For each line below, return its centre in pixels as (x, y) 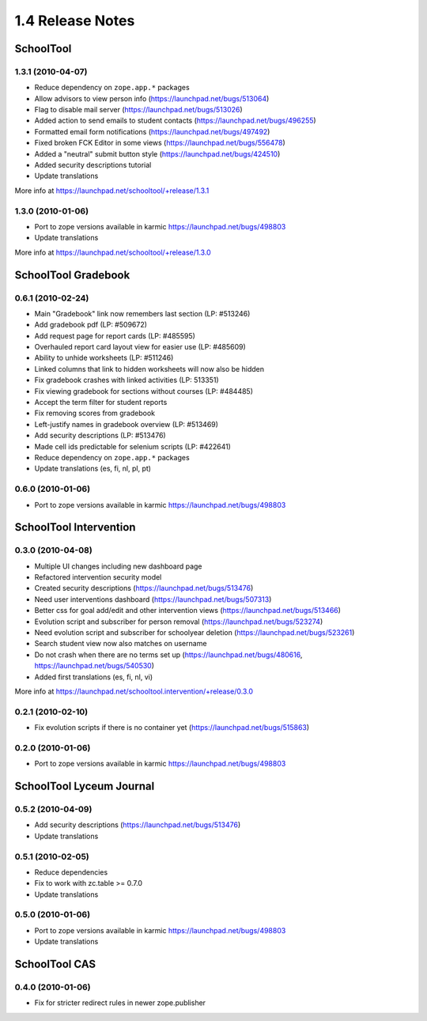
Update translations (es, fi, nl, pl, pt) (93, 469)
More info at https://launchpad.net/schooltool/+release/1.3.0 (113, 252)
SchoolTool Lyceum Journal (85, 787)
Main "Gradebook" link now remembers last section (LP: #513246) (142, 313)
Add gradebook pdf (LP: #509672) (91, 325)
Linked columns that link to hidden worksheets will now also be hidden (149, 369)
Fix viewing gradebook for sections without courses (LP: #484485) (144, 391)
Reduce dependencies (71, 872)
